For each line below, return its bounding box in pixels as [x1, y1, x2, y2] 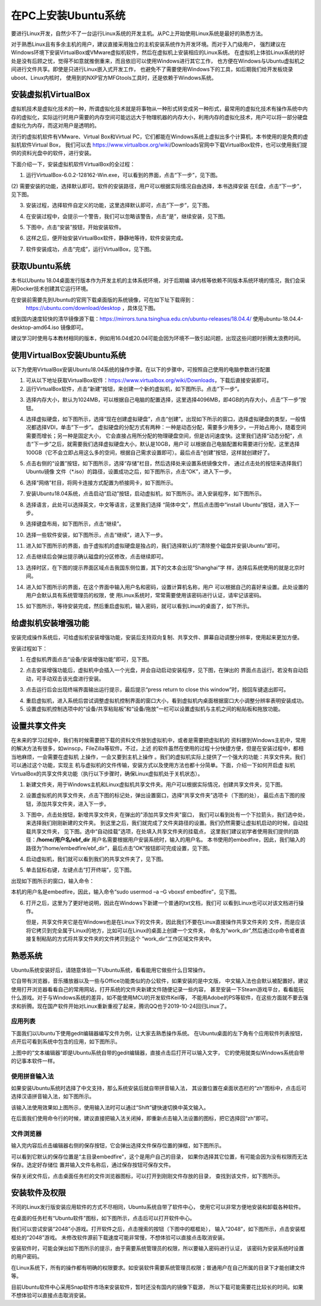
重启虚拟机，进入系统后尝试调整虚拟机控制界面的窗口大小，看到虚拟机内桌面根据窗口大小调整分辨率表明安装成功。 [26, 697, 307, 704]
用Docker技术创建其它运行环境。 [11, 285, 92, 292]
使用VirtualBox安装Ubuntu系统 [11, 350, 127, 360]
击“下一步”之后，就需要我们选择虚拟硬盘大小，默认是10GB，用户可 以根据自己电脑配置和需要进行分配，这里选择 [26, 440, 300, 448]
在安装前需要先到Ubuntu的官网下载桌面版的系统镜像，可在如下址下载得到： [11, 296, 196, 303]
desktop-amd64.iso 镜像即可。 [11, 324, 87, 331]
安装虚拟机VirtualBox [11, 89, 90, 100]
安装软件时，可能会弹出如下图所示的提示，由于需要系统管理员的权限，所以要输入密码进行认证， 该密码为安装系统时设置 [11, 1245, 304, 1252]
